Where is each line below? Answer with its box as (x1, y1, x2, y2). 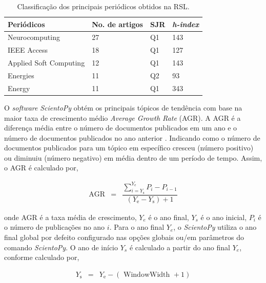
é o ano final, (148, 211, 189, 222)
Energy (8, 82, 30, 93)
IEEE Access (8, 45, 48, 55)
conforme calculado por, (4, 252, 79, 263)
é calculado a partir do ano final (129, 242, 230, 252)
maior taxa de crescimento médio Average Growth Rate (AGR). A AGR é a (4, 112, 241, 123)
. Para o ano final (109, 222, 165, 232)
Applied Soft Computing (8, 57, 85, 68)
